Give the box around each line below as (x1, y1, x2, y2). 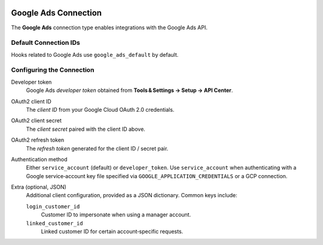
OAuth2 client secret (11, 117, 62, 124)
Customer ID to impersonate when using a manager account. (41, 211, 191, 218)
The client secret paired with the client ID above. (26, 125, 146, 133)
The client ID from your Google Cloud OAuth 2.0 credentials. (26, 106, 175, 113)
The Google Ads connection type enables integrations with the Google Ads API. (11, 24, 208, 31)
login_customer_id (26, 203, 80, 210)
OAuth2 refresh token (11, 136, 65, 143)
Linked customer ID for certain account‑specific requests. (41, 228, 184, 235)
